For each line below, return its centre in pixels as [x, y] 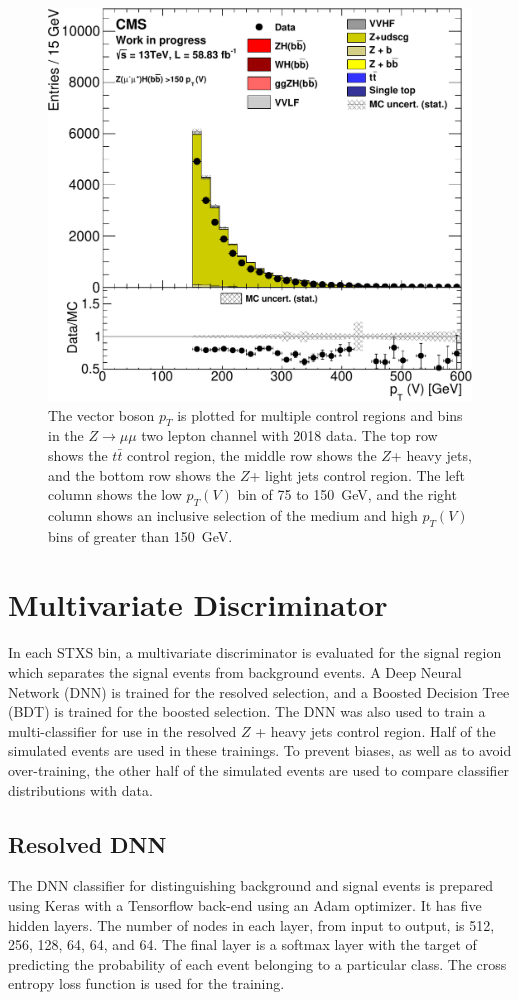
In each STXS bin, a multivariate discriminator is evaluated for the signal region [255, 652]
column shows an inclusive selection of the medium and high [233, 514]
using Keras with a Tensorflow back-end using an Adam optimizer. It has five [245, 904]
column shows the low [115, 494]
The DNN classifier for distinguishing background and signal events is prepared [251, 885]
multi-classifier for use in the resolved [122, 730]
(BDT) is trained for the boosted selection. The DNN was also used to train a [247, 711]
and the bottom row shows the [142, 474]
